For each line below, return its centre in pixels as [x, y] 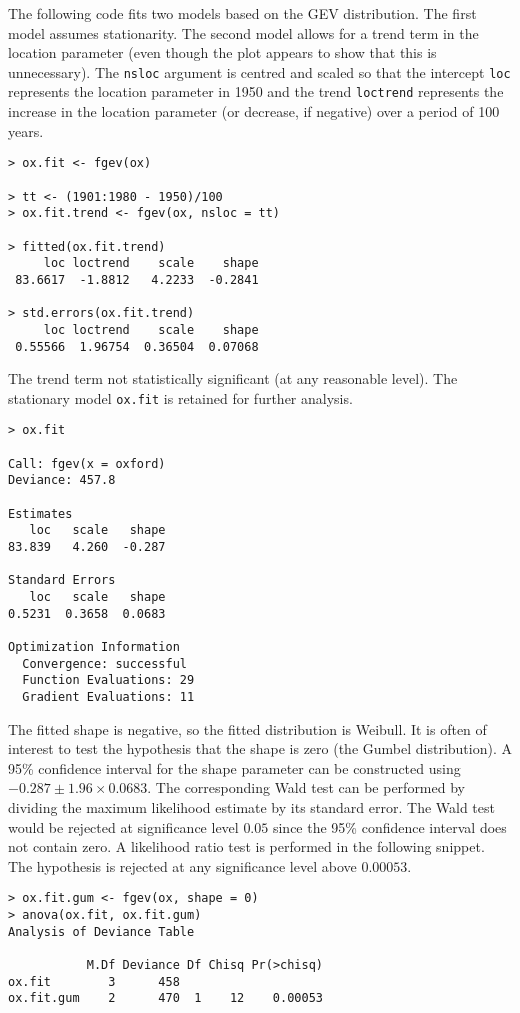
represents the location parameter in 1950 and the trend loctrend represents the [256, 91]
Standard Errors [62, 580]
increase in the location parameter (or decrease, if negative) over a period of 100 [254, 111]
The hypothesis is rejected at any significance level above [182, 865]
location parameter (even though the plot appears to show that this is [222, 52]
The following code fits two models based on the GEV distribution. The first [242, 13]
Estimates [40, 513]
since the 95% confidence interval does [389, 826]
